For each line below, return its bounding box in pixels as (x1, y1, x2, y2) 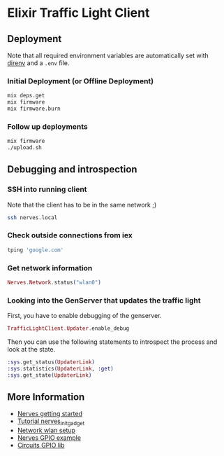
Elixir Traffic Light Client (7, 5, 150, 21)
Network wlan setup (17, 426, 75, 435)
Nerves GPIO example (17, 434, 82, 442)
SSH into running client (7, 184, 87, 194)
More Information (7, 391, 85, 403)
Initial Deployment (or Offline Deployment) (7, 76, 154, 85)
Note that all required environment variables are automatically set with (7, 51, 209, 60)
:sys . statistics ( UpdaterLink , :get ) (7, 365, 114, 372)
